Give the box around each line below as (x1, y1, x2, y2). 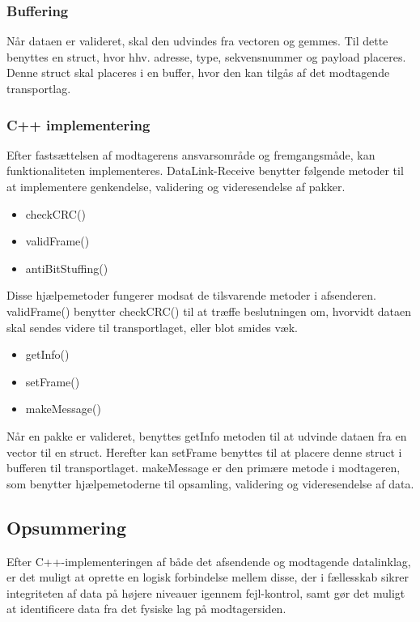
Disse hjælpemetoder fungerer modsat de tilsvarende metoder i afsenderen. (6, 287, 376, 304)
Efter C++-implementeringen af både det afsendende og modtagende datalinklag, (6, 552, 411, 569)
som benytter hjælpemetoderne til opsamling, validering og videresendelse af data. (6, 475, 414, 492)
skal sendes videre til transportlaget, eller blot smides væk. (6, 318, 298, 335)
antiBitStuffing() (25, 259, 108, 276)
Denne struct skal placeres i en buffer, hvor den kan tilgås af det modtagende (6, 64, 390, 81)
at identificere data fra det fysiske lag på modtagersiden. (6, 600, 286, 617)
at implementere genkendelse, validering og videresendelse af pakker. (6, 178, 346, 194)
